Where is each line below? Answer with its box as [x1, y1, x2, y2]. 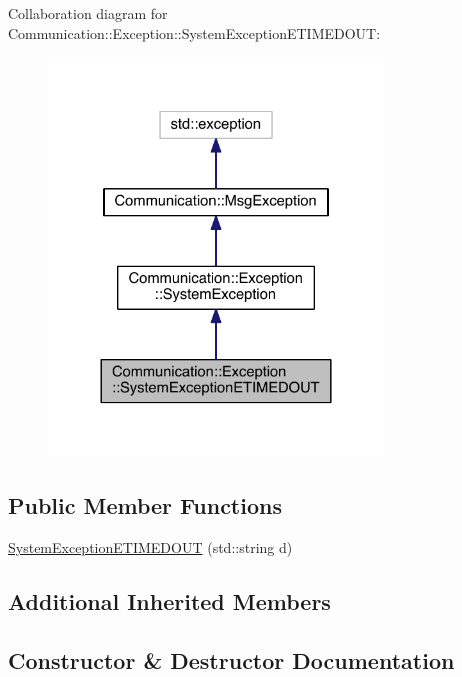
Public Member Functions [8, 490, 282, 521]
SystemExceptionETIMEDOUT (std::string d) [8, 536, 293, 557]
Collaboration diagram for [8, 3, 168, 23]
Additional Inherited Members [8, 585, 331, 616]
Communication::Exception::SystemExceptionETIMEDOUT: [8, 22, 381, 43]
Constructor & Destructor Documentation [8, 644, 455, 675]
